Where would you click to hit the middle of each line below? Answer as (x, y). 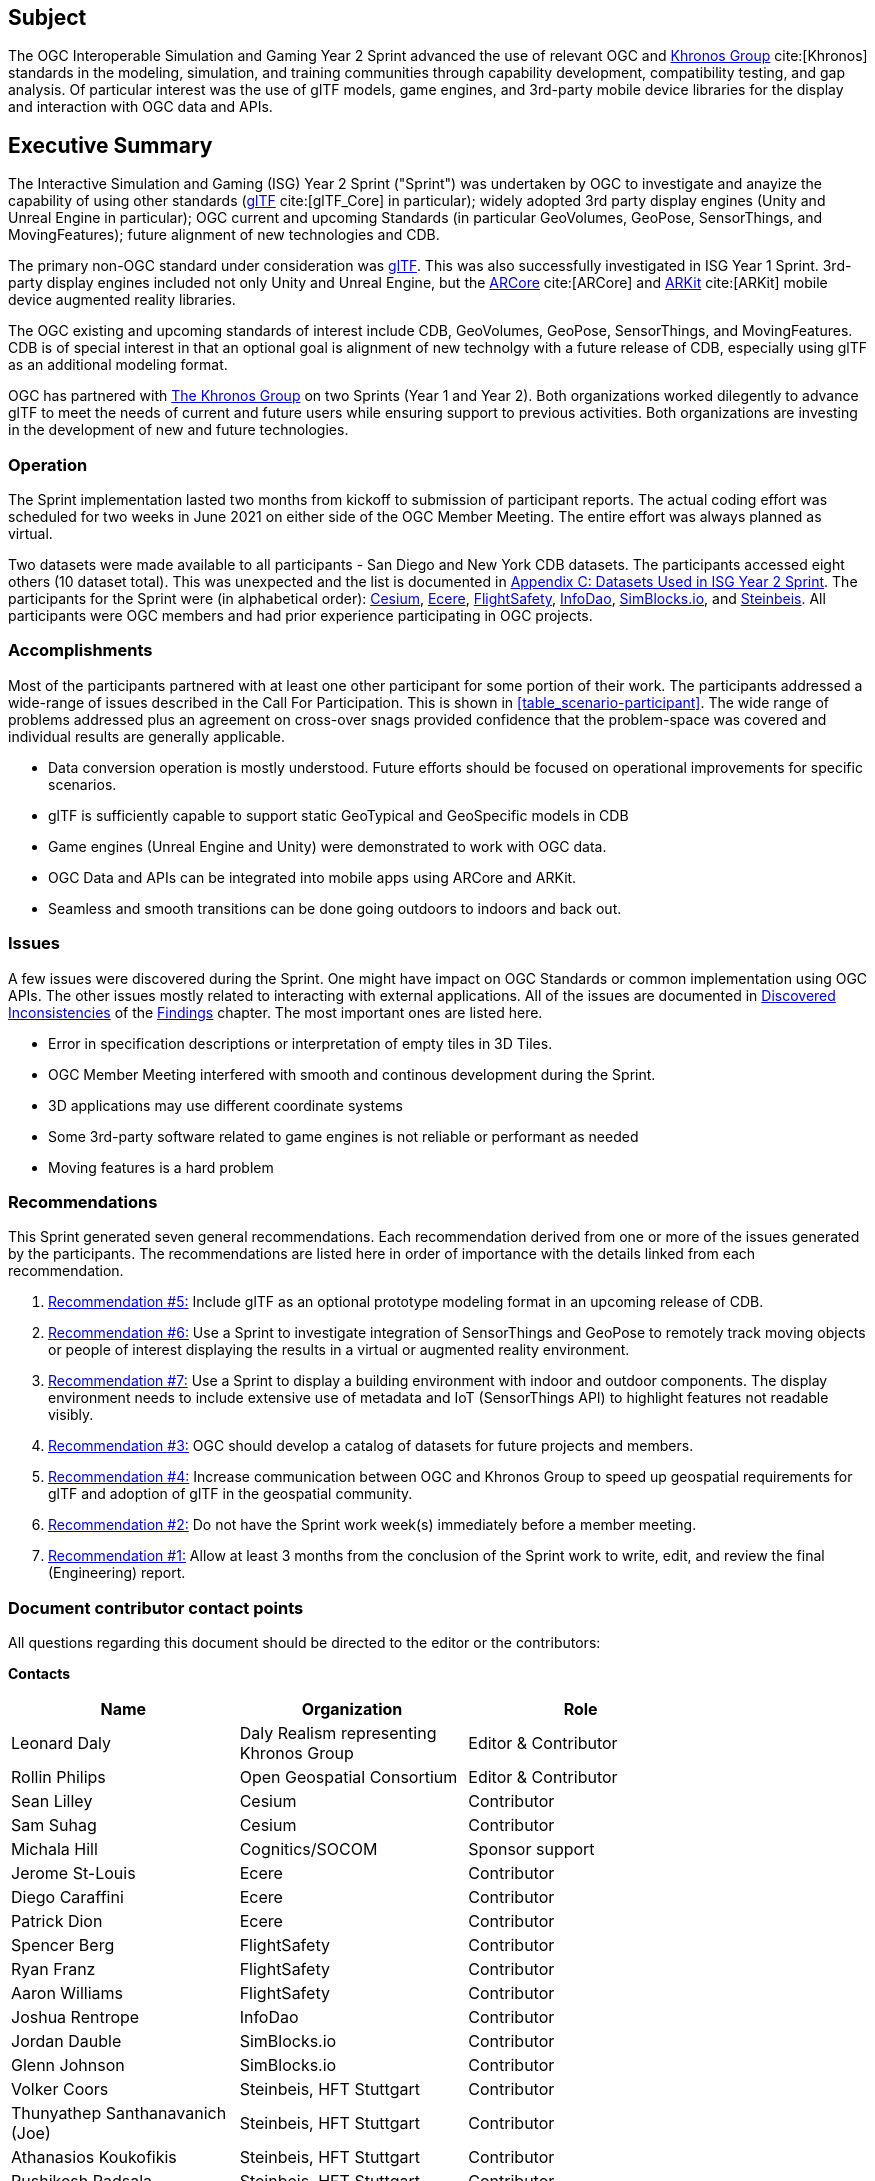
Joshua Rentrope (75, 2017)
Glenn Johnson (68, 2065)
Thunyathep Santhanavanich (119, 2113)
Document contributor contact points (156, 1607)
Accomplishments (80, 650)
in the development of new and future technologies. (178, 430)
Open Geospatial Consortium (348, 1777)
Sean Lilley (52, 1801)
